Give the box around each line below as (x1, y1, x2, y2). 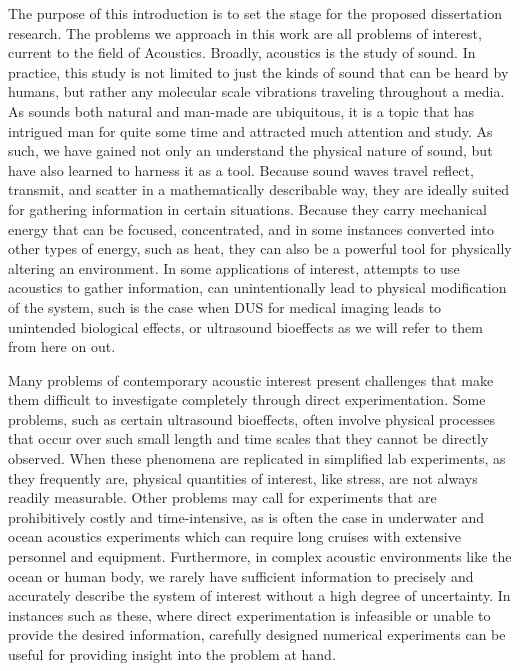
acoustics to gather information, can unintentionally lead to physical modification (8, 277, 507, 298)
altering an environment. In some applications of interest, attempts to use (8, 257, 460, 278)
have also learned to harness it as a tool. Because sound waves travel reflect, (8, 159, 474, 180)
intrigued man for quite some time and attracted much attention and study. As (8, 120, 493, 141)
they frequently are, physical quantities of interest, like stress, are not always (8, 467, 478, 488)
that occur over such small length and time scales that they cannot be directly (8, 428, 489, 449)
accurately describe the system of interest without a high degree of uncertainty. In (8, 585, 511, 606)
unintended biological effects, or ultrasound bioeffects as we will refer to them (8, 316, 483, 337)
